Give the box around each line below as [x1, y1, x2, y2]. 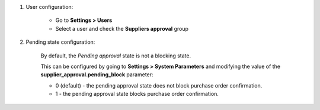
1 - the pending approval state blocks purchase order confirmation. [55, 90, 219, 98]
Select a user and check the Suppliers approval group [55, 25, 189, 32]
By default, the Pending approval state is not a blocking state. [40, 52, 191, 59]
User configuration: [25, 4, 73, 10]
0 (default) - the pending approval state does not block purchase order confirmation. [55, 82, 263, 89]
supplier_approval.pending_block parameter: [40, 71, 153, 78]
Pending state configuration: [25, 38, 95, 46]
